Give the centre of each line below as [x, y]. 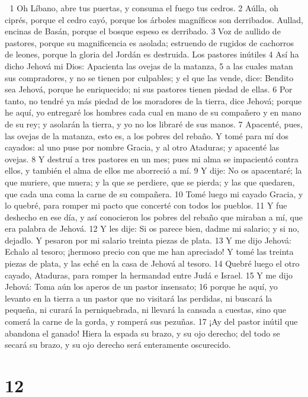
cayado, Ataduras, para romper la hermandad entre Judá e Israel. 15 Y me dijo [149, 275]
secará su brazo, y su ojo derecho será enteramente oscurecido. [118, 345]
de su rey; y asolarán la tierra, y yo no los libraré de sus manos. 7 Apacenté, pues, [154, 124]
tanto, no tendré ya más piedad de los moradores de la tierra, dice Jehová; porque [153, 100]
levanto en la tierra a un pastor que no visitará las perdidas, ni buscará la [139, 298]
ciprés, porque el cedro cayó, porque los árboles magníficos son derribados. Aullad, [154, 19]
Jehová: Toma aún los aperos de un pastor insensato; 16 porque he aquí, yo [141, 286]
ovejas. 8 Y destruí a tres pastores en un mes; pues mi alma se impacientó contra [152, 159]
